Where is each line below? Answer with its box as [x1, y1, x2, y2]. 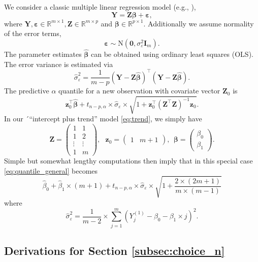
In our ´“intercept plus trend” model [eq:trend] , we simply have [4, 113, 202, 124]
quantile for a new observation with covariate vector [58, 85, 220, 96]
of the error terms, [4, 28, 61, 39]
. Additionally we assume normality [143, 18, 254, 28]
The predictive [4, 85, 49, 96]
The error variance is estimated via [4, 58, 113, 69]
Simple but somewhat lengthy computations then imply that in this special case [4, 155, 253, 166]
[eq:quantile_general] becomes [4, 165, 98, 176]
